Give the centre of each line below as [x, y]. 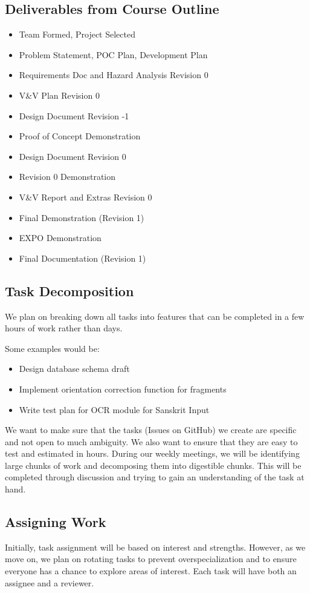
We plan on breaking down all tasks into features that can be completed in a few [155, 316]
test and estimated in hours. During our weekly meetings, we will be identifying [152, 453]
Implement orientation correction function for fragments [123, 389]
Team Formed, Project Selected [77, 34]
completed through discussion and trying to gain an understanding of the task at [155, 477]
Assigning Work [56, 522]
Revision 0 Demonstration [67, 177]
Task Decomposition [69, 290]
